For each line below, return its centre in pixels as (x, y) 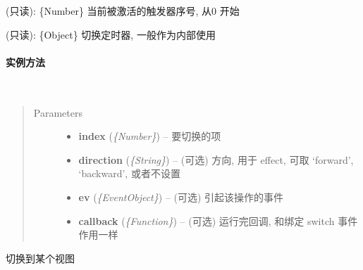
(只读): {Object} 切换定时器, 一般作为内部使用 (111, 34)
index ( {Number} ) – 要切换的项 (150, 136)
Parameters (58, 112)
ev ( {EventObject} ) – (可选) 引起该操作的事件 (181, 197)
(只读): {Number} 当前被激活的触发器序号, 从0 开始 (123, 11)
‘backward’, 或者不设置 (129, 173)
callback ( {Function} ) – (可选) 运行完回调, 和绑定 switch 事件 (218, 220)
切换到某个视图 (40, 258)
